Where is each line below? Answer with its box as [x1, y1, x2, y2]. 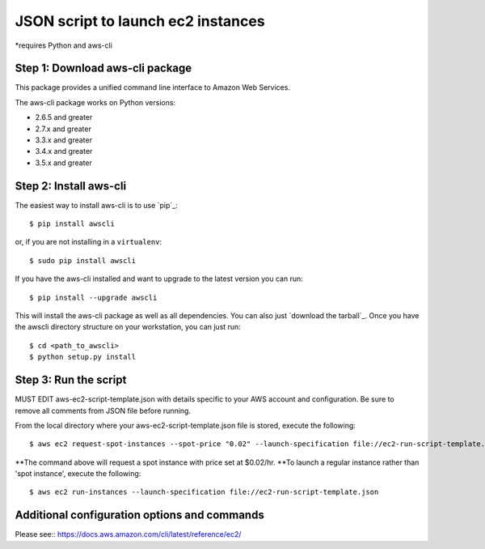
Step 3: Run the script [15, 373, 127, 387]
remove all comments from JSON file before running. [15, 406, 192, 415]
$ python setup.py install [29, 352, 137, 362]
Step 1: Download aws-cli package [15, 62, 192, 75]
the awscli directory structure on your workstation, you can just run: [15, 322, 242, 332]
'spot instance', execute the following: [15, 469, 141, 479]
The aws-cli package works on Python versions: [15, 97, 176, 107]
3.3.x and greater [35, 135, 93, 145]
